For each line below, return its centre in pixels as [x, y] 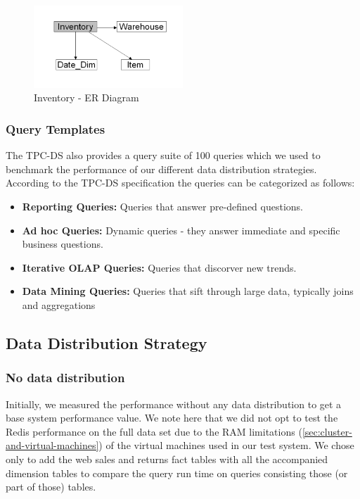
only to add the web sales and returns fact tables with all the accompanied [167, 459]
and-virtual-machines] [52, 445]
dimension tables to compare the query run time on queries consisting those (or [177, 473]
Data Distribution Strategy [107, 343]
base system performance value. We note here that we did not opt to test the [172, 418]
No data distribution [65, 378]
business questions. [63, 244]
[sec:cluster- [327, 431]
